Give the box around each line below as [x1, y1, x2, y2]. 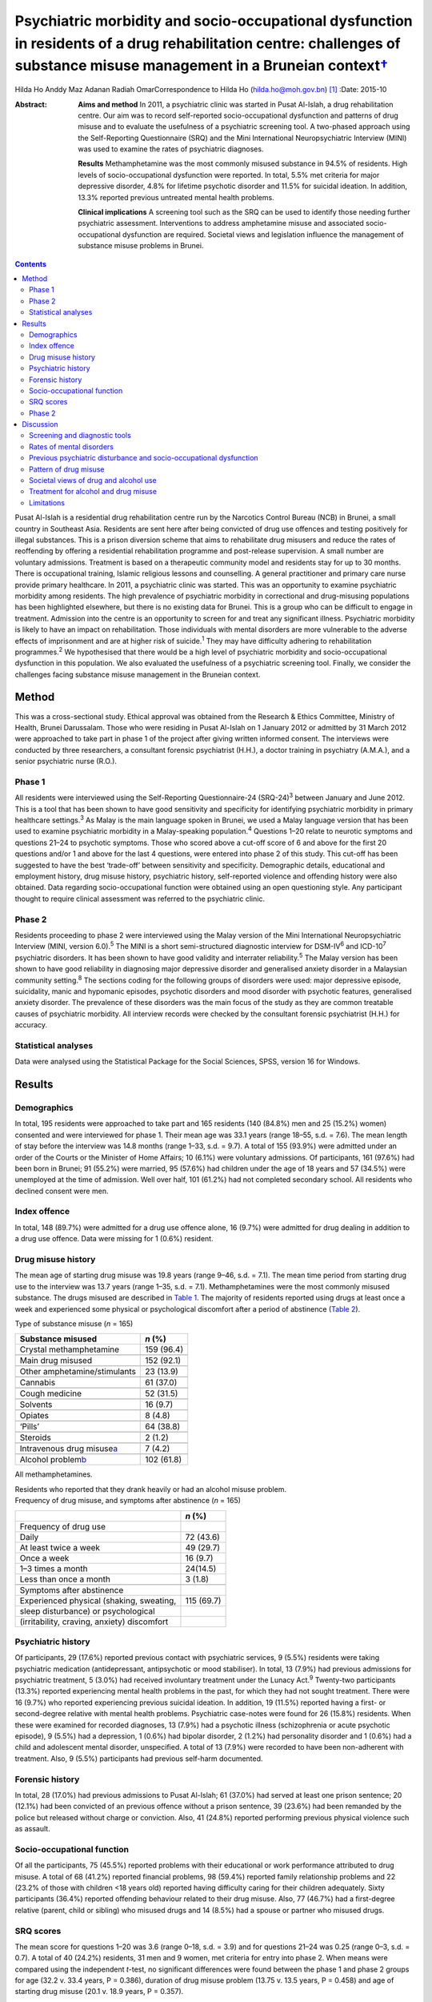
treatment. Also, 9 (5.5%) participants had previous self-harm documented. [14, 1754, 263, 1763]
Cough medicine [19, 1388, 82, 1399]
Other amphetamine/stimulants [19, 1366, 136, 1377]
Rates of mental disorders [29, 441, 114, 452]
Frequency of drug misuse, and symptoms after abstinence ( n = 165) [14, 1496, 242, 1506]
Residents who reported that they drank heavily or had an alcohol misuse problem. [14, 1484, 287, 1493]
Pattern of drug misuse [29, 464, 105, 474]
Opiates [19, 1410, 50, 1421]
